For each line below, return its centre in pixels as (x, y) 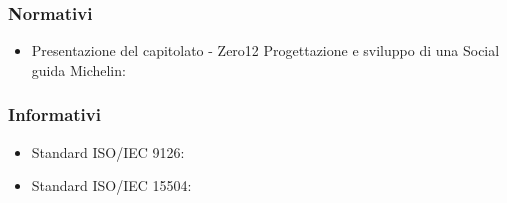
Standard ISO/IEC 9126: (108, 151)
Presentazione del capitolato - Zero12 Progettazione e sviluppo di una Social (265, 50)
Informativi (54, 114)
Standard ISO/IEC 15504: (111, 185)
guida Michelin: (78, 69)
